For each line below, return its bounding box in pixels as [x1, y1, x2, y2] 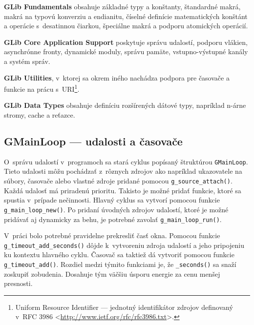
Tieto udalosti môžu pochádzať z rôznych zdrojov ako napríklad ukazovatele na [4, 166, 242, 176]
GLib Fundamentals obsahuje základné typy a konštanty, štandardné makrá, [4, 1, 241, 11]
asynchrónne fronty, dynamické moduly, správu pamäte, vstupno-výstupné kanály [4, 46, 248, 57]
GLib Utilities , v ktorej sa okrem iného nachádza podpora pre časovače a [4, 72, 230, 82]
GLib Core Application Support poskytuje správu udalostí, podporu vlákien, [4, 37, 248, 47]
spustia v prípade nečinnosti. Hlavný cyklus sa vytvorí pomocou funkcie [4, 195, 220, 205]
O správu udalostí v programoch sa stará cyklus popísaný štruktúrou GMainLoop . [4, 156, 248, 166]
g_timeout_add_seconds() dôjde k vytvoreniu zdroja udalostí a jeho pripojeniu [4, 240, 244, 250]
